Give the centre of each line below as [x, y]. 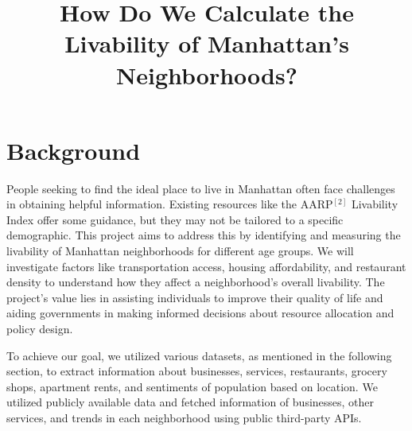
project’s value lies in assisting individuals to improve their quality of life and [195, 297]
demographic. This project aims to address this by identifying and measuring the [204, 235]
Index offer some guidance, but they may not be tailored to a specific [175, 219]
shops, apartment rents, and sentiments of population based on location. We [192, 386]
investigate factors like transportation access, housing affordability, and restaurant [206, 266]
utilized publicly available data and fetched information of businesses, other [190, 402]
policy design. [40, 329]
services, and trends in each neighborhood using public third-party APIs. [184, 417]
